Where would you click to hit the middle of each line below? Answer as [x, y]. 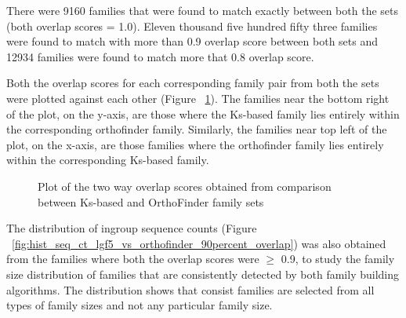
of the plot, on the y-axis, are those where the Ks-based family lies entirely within [203, 113]
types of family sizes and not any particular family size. [140, 305]
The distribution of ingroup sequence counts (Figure [132, 228]
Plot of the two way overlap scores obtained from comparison [185, 186]
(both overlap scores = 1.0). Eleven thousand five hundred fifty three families [192, 26]
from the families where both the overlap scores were [133, 259]
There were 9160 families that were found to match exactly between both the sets [202, 10]
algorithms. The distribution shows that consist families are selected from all [190, 289]
